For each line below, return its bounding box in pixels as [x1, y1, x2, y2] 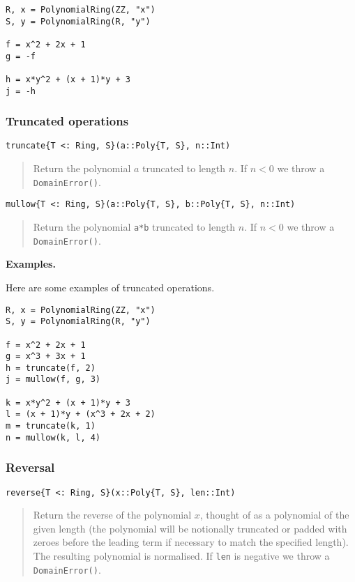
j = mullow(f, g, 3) [6, 374, 101, 385]
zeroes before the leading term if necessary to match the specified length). [33, 535, 349, 549]
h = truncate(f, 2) [6, 362, 96, 373]
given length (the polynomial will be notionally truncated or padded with [33, 521, 347, 535]
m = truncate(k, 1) [6, 421, 96, 431]
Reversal [6, 459, 55, 476]
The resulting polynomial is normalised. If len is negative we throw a [33, 549, 330, 563]
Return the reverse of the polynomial [33, 507, 192, 522]
